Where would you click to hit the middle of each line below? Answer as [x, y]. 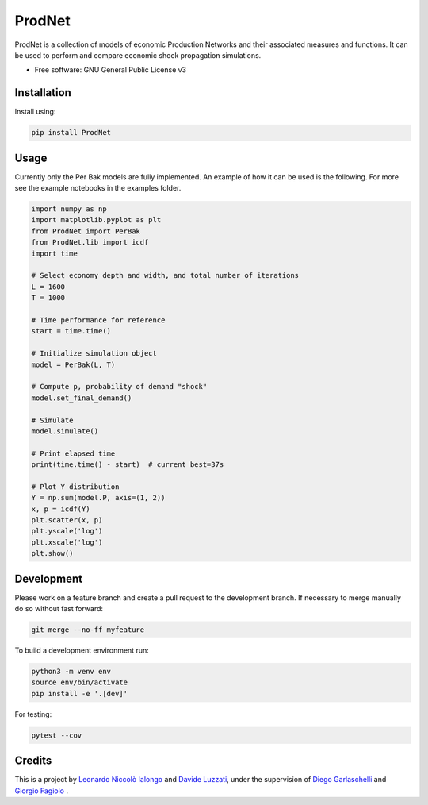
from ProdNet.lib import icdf [90, 243]
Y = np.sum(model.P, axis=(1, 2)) [98, 498]
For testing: [33, 714]
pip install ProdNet [71, 133]
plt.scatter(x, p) [67, 520]
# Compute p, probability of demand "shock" [119, 387]
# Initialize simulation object [94, 354]
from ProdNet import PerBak [86, 231]
